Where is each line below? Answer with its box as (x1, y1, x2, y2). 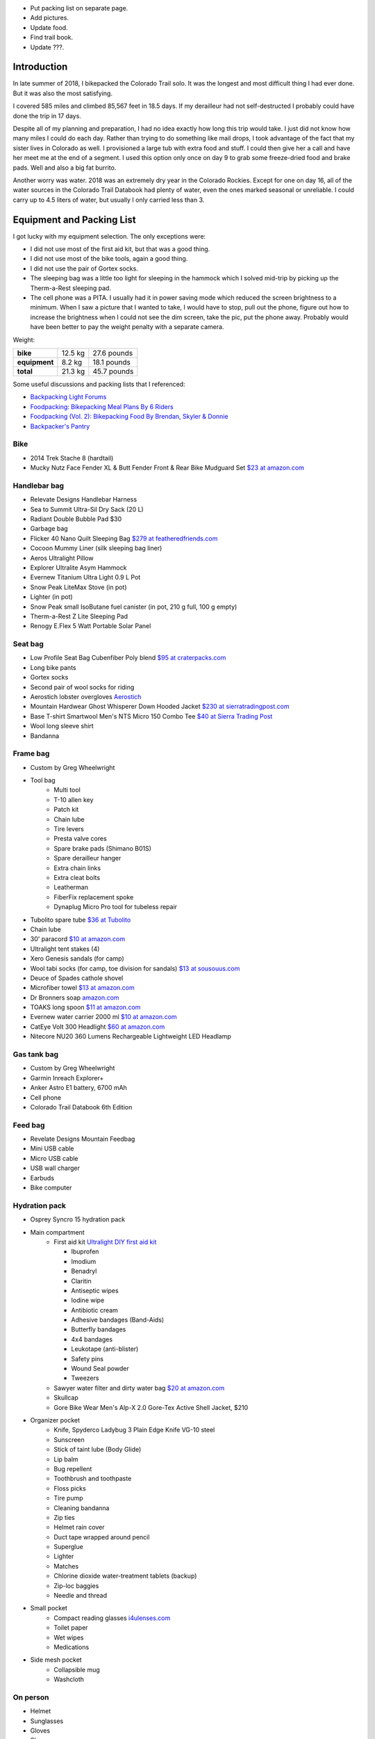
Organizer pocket (30, 1416, 80, 1424)
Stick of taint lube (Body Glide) (53, 1445, 142, 1454)
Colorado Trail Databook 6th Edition (30, 1103, 133, 1111)
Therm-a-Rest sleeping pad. (30, 284, 111, 292)
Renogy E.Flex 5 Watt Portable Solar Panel (30, 622, 151, 630)
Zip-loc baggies (53, 1581, 99, 1589)
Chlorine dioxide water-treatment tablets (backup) (53, 1572, 197, 1580)
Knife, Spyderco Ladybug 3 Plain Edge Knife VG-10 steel (53, 1426, 215, 1434)
